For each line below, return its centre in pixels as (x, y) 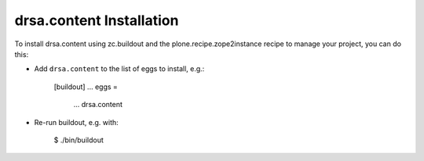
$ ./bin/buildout (79, 140)
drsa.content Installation (97, 20)
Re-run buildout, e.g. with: (77, 122)
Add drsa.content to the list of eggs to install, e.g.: (119, 69)
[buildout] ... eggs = (86, 87)
